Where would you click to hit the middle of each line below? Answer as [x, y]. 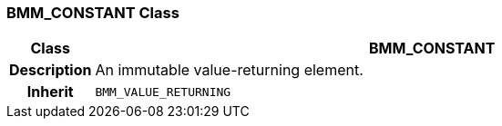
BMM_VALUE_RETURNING [163, 92]
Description [51, 70]
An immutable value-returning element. [229, 70]
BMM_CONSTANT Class [93, 13]
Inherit [50, 92]
